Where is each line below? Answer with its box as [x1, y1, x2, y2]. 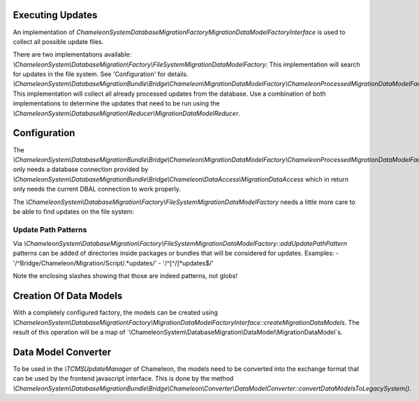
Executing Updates [13, 9, 98, 21]
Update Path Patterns [13, 224, 87, 234]
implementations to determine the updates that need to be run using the [13, 99, 220, 108]
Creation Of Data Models [13, 290, 123, 302]
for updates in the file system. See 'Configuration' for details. [13, 70, 189, 78]
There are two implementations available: [13, 50, 132, 59]
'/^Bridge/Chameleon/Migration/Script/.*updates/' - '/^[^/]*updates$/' [13, 258, 214, 267]
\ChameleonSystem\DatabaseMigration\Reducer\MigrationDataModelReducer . [13, 109, 241, 117]
